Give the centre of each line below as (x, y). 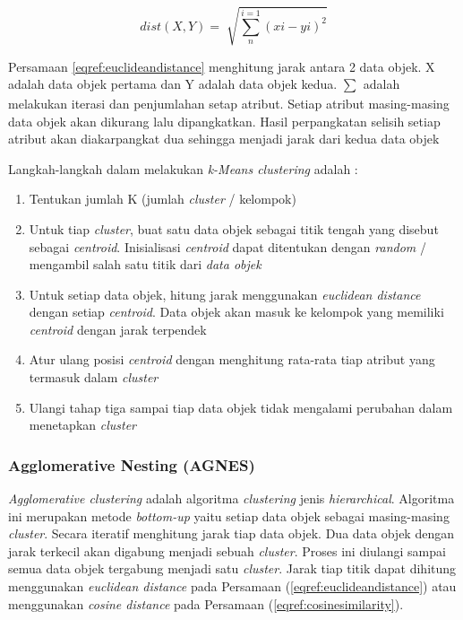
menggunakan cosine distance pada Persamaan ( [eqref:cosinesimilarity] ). (206, 603)
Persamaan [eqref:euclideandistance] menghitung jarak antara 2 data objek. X (222, 66)
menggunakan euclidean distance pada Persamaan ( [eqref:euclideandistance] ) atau (232, 586)
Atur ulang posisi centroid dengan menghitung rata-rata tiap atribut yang (232, 359)
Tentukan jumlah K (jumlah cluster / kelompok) (163, 199)
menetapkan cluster (83, 425)
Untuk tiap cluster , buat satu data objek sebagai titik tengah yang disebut (234, 228)
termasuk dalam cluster (94, 377)
